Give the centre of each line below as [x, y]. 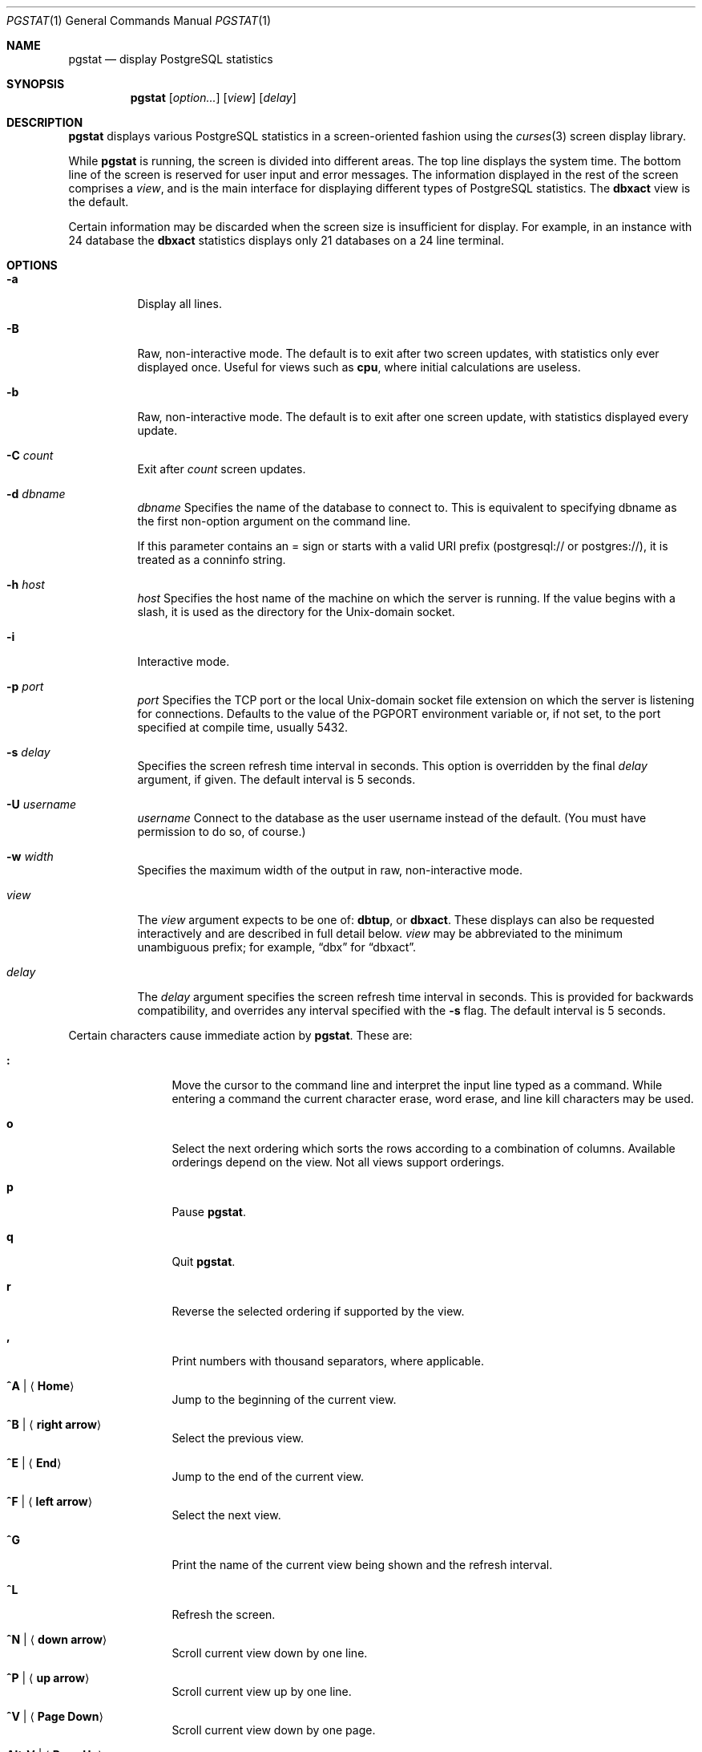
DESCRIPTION [45, 122]
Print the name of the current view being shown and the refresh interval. [362, 1565]
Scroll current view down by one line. [270, 1653]
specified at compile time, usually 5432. [243, 727]
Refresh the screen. [224, 1614]
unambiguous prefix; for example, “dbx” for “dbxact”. [277, 947]
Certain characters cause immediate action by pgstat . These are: [240, 1035]
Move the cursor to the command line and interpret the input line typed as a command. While [417, 1085]
